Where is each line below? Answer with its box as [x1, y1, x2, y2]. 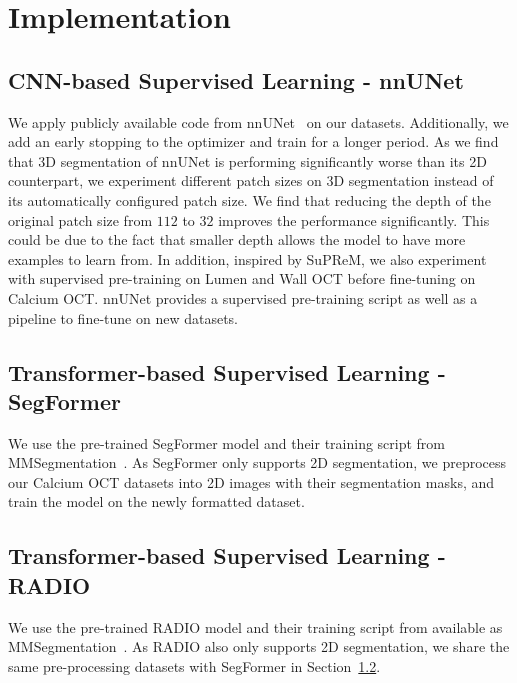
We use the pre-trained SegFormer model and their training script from [8, 432, 446, 453]
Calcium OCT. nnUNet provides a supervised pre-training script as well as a [8, 287, 478, 308]
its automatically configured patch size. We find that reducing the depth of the [8, 189, 491, 210]
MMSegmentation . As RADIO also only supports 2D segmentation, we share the [8, 636, 510, 657]
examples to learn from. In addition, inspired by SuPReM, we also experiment [8, 248, 487, 269]
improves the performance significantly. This [218, 209, 490, 230]
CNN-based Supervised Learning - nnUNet [8, 64, 464, 95]
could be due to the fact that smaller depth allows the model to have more [8, 229, 466, 250]
